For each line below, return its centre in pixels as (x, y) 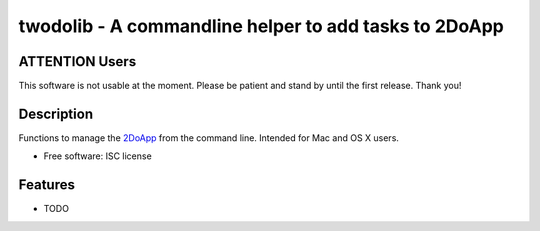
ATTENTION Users (77, 61)
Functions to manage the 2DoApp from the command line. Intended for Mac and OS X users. (209, 137)
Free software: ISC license (97, 156)
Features (46, 185)
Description (56, 113)
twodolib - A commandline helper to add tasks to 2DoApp (261, 26)
